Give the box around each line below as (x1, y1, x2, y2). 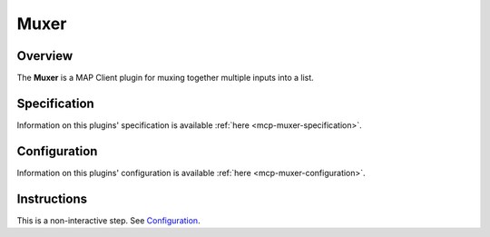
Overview (16, 48, 73, 64)
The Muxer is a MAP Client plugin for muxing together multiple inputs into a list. (16, 73, 315, 84)
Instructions (16, 191, 88, 206)
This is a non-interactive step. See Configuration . (16, 214, 201, 226)
